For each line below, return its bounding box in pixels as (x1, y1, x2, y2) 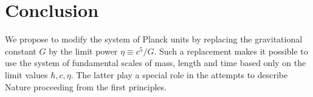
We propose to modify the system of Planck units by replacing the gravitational (5, 33, 303, 45)
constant (5, 44, 36, 57)
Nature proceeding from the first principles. (5, 80, 167, 93)
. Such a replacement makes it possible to (154, 44, 308, 57)
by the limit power (49, 44, 118, 57)
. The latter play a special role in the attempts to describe (71, 68, 288, 81)
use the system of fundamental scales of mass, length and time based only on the (5, 56, 306, 69)
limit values (5, 68, 48, 81)
